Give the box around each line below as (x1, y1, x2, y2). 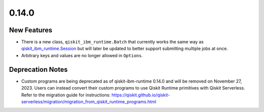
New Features (9, 26, 52, 34)
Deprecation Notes (9, 65, 68, 73)
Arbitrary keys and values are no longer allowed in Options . (21, 52, 143, 58)
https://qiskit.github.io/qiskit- (111, 92, 170, 98)
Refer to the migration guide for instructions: (21, 92, 111, 98)
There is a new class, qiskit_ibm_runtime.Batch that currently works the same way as (21, 39, 204, 45)
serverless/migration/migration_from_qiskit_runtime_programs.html (21, 98, 156, 105)
